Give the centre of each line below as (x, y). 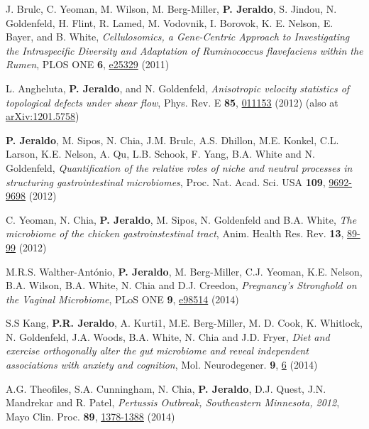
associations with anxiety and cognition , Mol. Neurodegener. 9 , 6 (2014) (162, 365)
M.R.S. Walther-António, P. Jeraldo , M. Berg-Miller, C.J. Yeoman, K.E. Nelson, (184, 271)
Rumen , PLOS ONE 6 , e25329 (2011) (88, 64)
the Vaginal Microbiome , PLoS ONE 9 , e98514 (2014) (122, 299)
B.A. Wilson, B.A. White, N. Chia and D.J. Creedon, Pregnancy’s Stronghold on (181, 285)
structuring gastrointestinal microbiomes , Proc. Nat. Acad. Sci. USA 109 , (166, 181)
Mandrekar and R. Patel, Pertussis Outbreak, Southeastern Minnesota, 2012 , (173, 402)
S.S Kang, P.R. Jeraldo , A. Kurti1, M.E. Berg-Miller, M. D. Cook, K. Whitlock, (184, 323)
